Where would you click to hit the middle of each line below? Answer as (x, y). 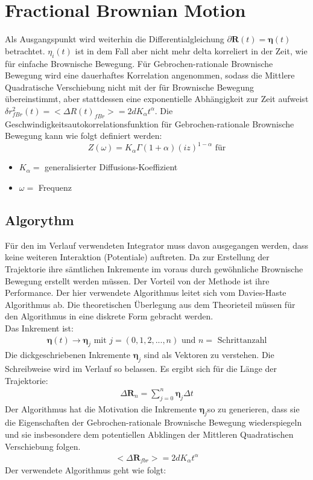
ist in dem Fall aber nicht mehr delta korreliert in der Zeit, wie (191, 50)
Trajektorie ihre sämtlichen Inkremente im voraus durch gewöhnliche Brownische (154, 268)
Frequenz (55, 187)
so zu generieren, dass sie (253, 408)
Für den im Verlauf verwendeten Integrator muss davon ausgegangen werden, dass (156, 245)
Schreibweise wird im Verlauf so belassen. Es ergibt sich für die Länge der (141, 369)
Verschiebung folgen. (43, 446)
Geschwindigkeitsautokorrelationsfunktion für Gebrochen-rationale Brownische (150, 123)
